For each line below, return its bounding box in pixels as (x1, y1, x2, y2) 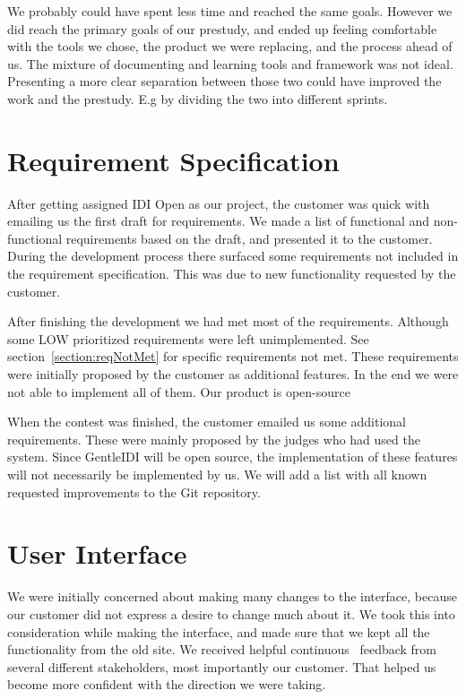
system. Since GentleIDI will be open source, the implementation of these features (7, 447, 458, 466)
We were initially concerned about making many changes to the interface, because (7, 587, 457, 606)
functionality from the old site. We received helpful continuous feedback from (7, 640, 437, 659)
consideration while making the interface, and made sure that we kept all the (7, 622, 430, 641)
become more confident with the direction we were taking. (7, 675, 326, 694)
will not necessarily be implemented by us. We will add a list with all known (7, 465, 427, 483)
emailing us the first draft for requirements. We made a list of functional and (7, 211, 430, 230)
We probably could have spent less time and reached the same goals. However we (7, 2, 453, 20)
